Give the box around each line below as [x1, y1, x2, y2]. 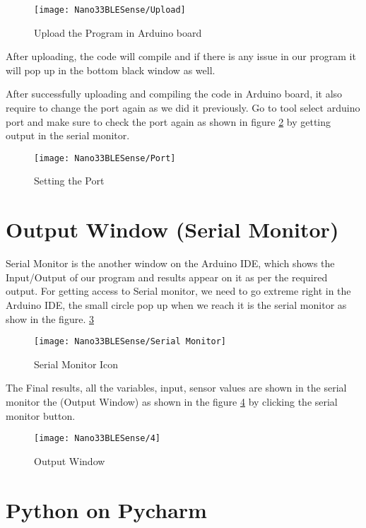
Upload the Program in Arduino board [34, 25, 202, 40]
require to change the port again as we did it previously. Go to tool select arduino [6, 100, 360, 115]
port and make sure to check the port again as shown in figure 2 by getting [6, 114, 331, 129]
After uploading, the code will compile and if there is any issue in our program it [6, 49, 356, 64]
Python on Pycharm [6, 495, 207, 524]
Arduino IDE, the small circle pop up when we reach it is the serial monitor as [6, 297, 347, 312]
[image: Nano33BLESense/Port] [34, 153, 176, 163]
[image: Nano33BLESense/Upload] [34, 5, 186, 15]
